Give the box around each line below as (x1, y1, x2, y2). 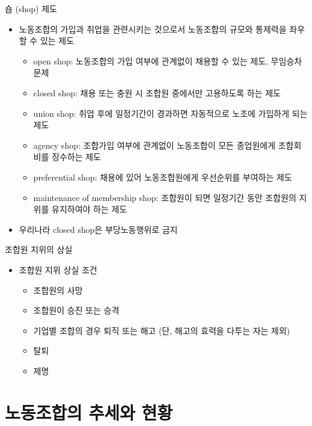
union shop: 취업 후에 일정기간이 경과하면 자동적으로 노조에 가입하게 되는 (33, 106, 308, 119)
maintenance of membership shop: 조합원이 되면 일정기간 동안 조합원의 (33, 191, 296, 203)
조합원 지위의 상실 (5, 243, 73, 256)
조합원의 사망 (33, 283, 83, 296)
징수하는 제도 (52, 150, 101, 163)
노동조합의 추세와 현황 (5, 400, 173, 424)
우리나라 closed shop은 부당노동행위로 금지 (19, 223, 178, 235)
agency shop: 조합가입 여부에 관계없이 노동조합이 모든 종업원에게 (33, 138, 276, 151)
